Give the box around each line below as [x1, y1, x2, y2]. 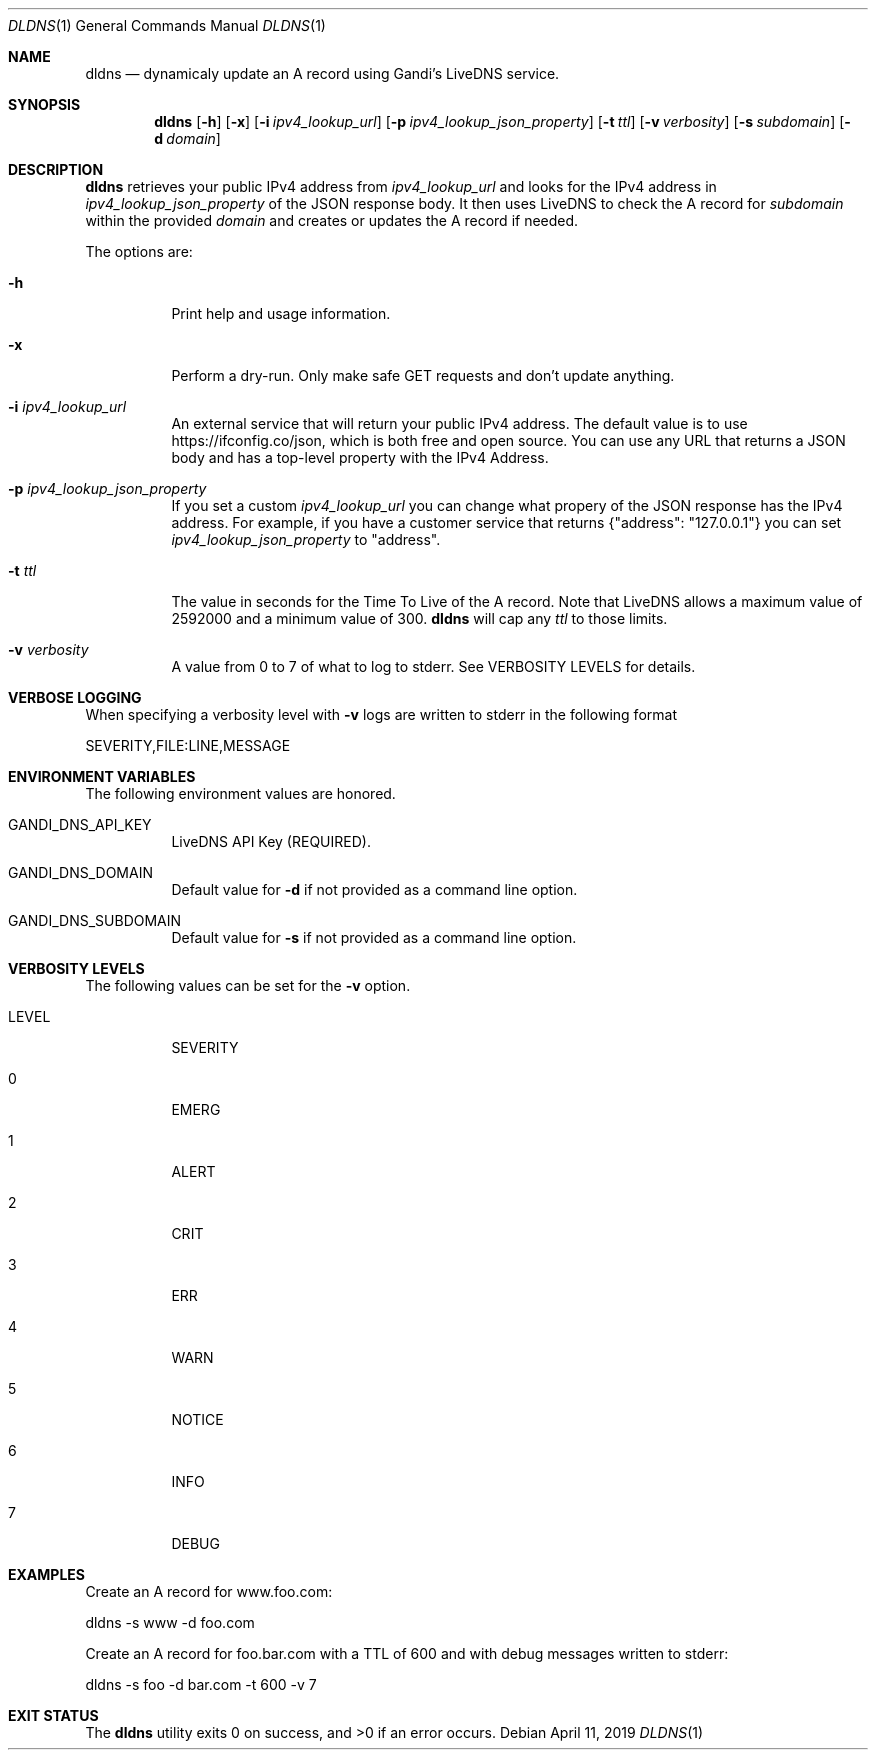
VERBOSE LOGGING [8, 689, 142, 706]
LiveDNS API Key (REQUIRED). [171, 833, 371, 850]
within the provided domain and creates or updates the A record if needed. [85, 212, 579, 229]
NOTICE [171, 1411, 224, 1428]
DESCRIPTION [8, 161, 104, 178]
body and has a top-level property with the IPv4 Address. [171, 449, 549, 466]
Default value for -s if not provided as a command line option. [171, 929, 577, 946]
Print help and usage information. [171, 305, 391, 322]
